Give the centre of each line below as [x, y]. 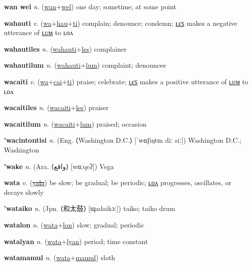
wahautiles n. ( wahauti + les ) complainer [65, 48]
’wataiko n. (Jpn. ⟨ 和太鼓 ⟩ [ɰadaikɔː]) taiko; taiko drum [90, 208]
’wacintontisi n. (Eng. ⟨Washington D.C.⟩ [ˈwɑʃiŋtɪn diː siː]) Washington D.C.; [123, 140]
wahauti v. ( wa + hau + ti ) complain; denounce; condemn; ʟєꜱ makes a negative [121, 23]
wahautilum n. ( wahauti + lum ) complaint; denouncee [85, 65]
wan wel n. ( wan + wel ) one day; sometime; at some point [90, 6]
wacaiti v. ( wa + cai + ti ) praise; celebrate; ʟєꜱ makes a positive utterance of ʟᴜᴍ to [126, 81]
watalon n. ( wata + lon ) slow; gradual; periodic [74, 224]
